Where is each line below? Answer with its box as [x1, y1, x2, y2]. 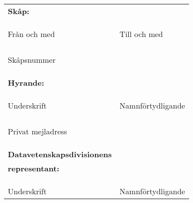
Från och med [8, 28, 55, 39]
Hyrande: [8, 77, 44, 88]
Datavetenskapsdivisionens [8, 148, 112, 160]
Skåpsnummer [8, 54, 56, 65]
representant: [8, 163, 59, 174]
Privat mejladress [8, 126, 67, 137]
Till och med [119, 28, 163, 39]
